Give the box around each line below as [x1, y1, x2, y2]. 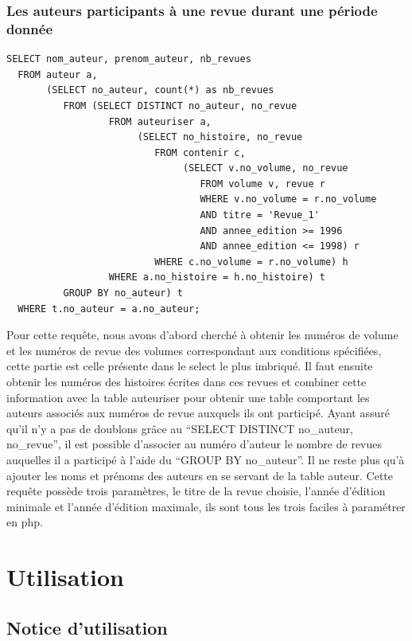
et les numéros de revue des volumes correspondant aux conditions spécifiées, [6, 342, 382, 358]
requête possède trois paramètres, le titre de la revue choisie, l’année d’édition [6, 483, 386, 499]
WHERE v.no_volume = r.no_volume [200, 193, 377, 205]
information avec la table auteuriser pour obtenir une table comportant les [6, 389, 370, 405]
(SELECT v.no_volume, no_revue [182, 162, 348, 174]
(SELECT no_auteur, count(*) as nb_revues [46, 84, 274, 96]
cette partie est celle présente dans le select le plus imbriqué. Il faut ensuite [6, 358, 373, 374]
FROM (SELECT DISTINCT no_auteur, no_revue [63, 100, 297, 111]
